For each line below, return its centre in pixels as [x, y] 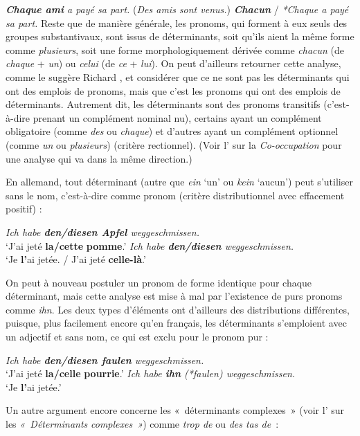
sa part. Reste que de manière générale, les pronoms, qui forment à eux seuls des [177, 22]
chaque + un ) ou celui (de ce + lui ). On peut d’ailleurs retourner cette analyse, [173, 63]
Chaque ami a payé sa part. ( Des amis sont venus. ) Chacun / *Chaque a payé [177, 9]
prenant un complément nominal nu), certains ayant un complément [177, 117]
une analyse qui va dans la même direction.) [99, 158]
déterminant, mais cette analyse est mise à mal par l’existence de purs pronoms [174, 296]
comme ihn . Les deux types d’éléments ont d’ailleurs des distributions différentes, [178, 309]
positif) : [24, 209]
